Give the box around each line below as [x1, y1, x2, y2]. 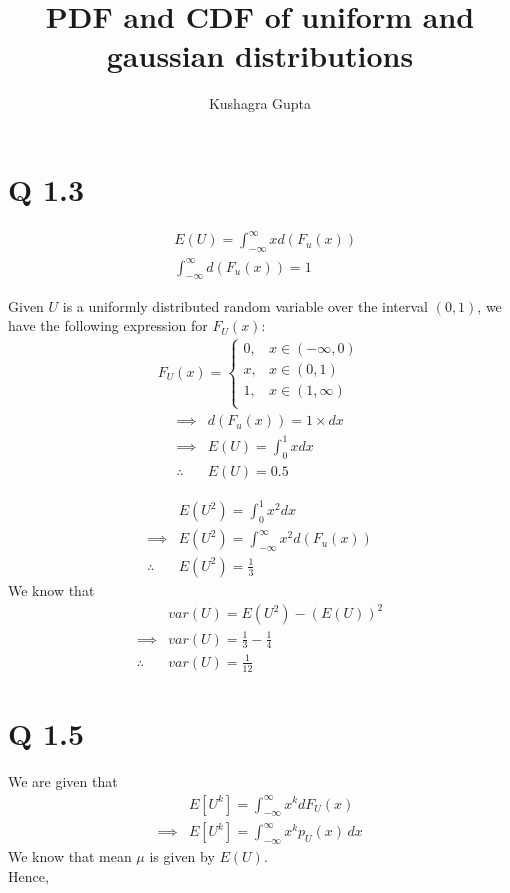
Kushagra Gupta [208, 93, 312, 114]
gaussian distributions [106, 35, 414, 76]
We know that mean [8, 846, 132, 867]
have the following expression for [8, 315, 208, 336]
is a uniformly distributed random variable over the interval [62, 295, 428, 316]
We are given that [8, 770, 118, 791]
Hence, [8, 865, 49, 886]
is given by [149, 846, 215, 867]
